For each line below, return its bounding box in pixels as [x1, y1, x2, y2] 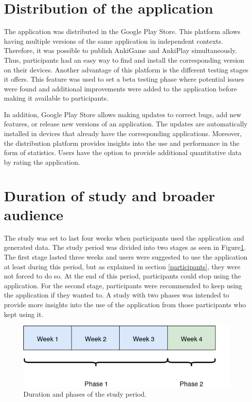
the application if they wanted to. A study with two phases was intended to [4, 290, 230, 300]
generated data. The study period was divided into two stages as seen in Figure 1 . [4, 242, 246, 252]
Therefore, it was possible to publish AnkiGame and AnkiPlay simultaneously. [4, 45, 237, 55]
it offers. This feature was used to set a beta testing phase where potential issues [4, 74, 244, 84]
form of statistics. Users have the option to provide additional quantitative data [4, 147, 242, 157]
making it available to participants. [4, 93, 108, 103]
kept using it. [4, 309, 43, 319]
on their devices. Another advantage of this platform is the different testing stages [4, 64, 249, 74]
